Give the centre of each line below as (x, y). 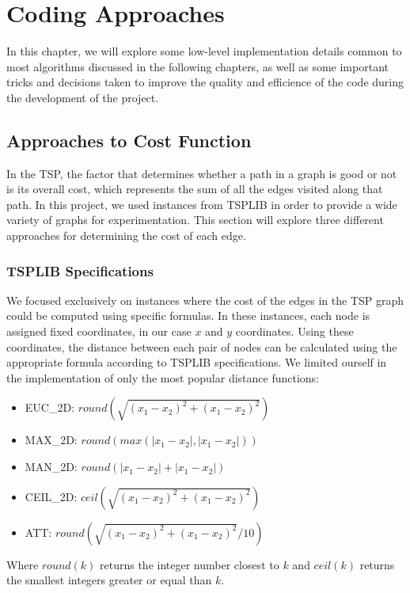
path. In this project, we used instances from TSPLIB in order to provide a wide (202, 204)
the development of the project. (83, 97)
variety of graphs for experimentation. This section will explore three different (195, 220)
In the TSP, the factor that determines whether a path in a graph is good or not (202, 173)
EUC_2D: (50, 407)
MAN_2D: (51, 467)
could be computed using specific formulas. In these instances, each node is (188, 316)
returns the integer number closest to (190, 564)
